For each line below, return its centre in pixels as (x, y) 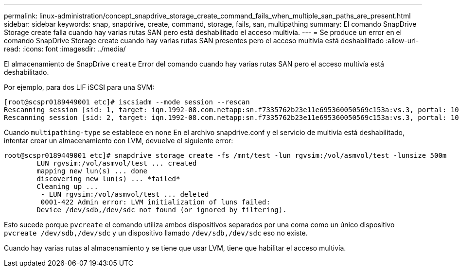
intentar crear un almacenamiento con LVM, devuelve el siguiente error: (119, 141)
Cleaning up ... (67, 186)
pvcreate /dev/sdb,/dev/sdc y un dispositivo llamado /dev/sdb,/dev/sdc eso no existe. (156, 233)
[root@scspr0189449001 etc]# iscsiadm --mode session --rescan (127, 102)
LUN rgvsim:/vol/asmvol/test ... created (117, 163)
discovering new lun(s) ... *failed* (108, 179)
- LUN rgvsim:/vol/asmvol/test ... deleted (125, 194)
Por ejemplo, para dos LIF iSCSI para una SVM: (79, 87)
